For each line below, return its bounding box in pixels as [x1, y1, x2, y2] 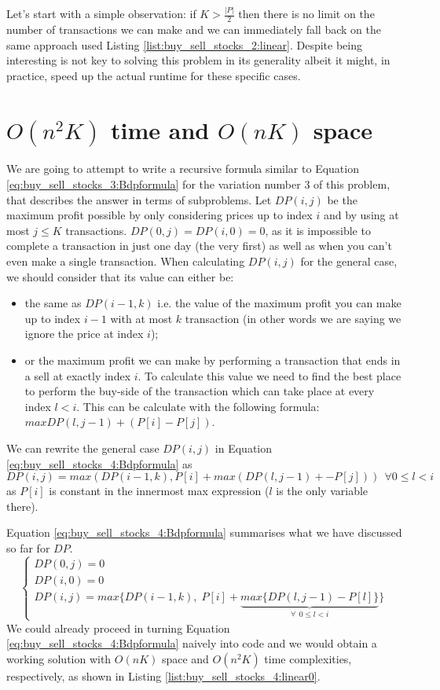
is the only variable [276, 483, 368, 499]
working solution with [6, 650, 112, 666]
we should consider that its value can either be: [6, 268, 234, 284]
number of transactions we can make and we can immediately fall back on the [6, 21, 381, 38]
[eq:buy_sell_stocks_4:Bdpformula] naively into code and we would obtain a [6, 635, 377, 651]
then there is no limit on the [238, 6, 375, 22]
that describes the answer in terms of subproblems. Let [6, 191, 272, 207]
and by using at [323, 207, 399, 223]
